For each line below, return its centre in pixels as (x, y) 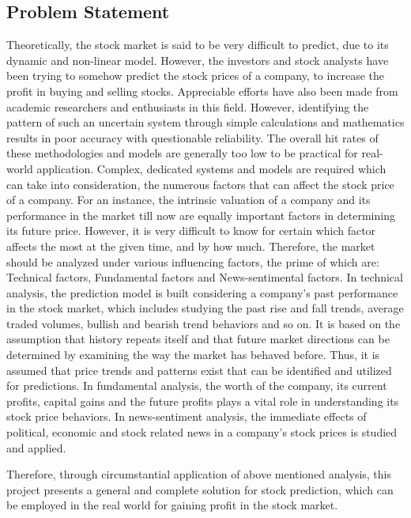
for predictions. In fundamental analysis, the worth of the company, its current (197, 386)
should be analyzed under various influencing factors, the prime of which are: (193, 261)
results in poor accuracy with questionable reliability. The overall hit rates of (192, 137)
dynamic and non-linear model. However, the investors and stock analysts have (198, 60)
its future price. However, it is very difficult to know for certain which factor (191, 231)
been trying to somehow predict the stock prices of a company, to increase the (195, 76)
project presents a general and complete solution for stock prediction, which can (200, 489)
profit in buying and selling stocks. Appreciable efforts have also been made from (202, 91)
